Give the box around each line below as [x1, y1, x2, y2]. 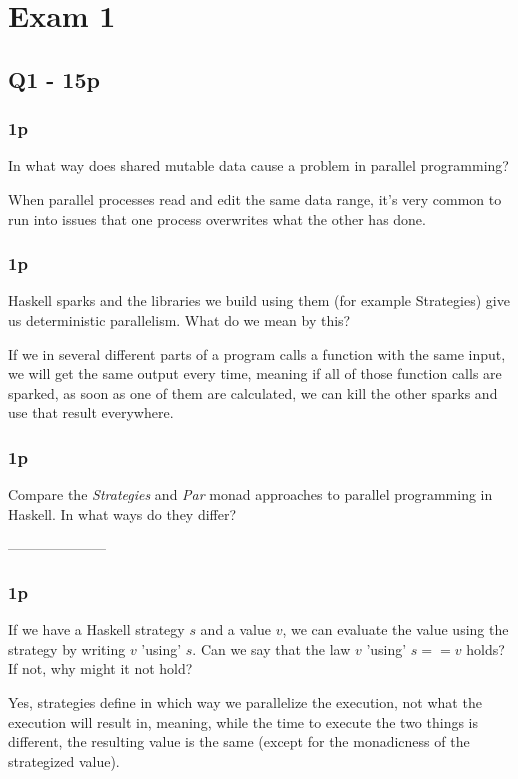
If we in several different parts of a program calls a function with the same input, [8, 343, 506, 364]
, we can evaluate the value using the [282, 619, 509, 640]
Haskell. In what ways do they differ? [8, 503, 237, 524]
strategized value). [8, 750, 120, 771]
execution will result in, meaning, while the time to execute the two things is [8, 711, 479, 732]
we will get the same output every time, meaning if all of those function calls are [8, 363, 502, 384]
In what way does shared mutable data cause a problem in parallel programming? [8, 155, 509, 176]
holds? [466, 638, 505, 659]
